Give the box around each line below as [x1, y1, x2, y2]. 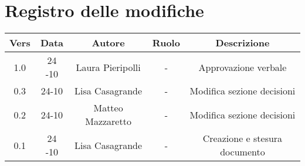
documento [220, 145, 265, 159]
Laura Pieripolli [76, 60, 141, 74]
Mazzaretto [85, 114, 131, 128]
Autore [91, 36, 125, 50]
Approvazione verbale [198, 60, 287, 74]
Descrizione [215, 36, 270, 50]
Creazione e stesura [202, 131, 283, 145]
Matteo [93, 101, 123, 115]
